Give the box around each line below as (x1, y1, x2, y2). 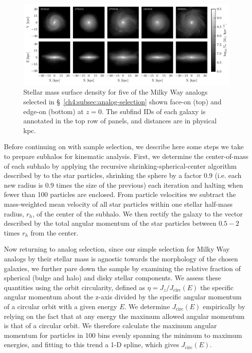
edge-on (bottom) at (23, 106, 84, 116)
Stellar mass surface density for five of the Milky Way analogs (23, 87, 208, 97)
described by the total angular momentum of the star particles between (4, 218, 216, 228)
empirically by (203, 301, 245, 311)
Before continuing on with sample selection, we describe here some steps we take (4, 141, 244, 152)
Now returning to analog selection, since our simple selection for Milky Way (4, 244, 230, 254)
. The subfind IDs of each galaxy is (101, 106, 206, 116)
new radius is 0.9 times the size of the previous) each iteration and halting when (4, 179, 243, 190)
